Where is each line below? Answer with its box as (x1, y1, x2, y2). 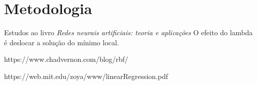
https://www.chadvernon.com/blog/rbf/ (4, 54, 128, 64)
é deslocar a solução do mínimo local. (4, 37, 119, 47)
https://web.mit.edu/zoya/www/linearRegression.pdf (4, 70, 168, 81)
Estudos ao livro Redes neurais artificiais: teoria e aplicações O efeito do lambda (4, 27, 253, 38)
